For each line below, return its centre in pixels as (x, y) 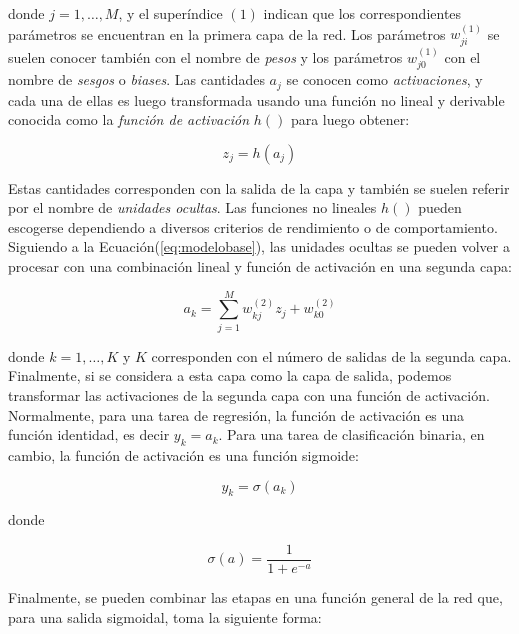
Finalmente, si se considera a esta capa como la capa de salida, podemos (230, 375)
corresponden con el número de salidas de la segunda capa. (331, 355)
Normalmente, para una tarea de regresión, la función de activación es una (236, 414)
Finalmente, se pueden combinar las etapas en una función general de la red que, (255, 597)
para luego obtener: (350, 119)
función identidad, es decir (89, 434)
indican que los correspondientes (362, 13)
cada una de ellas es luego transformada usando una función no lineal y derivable (256, 99)
